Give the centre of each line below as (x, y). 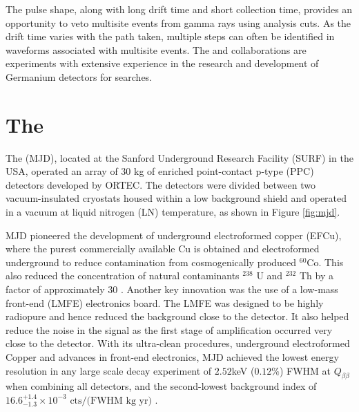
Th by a (316, 275)
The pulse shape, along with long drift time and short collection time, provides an (179, 9)
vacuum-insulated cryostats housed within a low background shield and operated (176, 198)
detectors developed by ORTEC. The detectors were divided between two (161, 184)
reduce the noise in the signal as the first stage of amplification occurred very (169, 329)
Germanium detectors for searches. (79, 76)
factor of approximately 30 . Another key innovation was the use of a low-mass (172, 289)
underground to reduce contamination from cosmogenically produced (151, 262)
